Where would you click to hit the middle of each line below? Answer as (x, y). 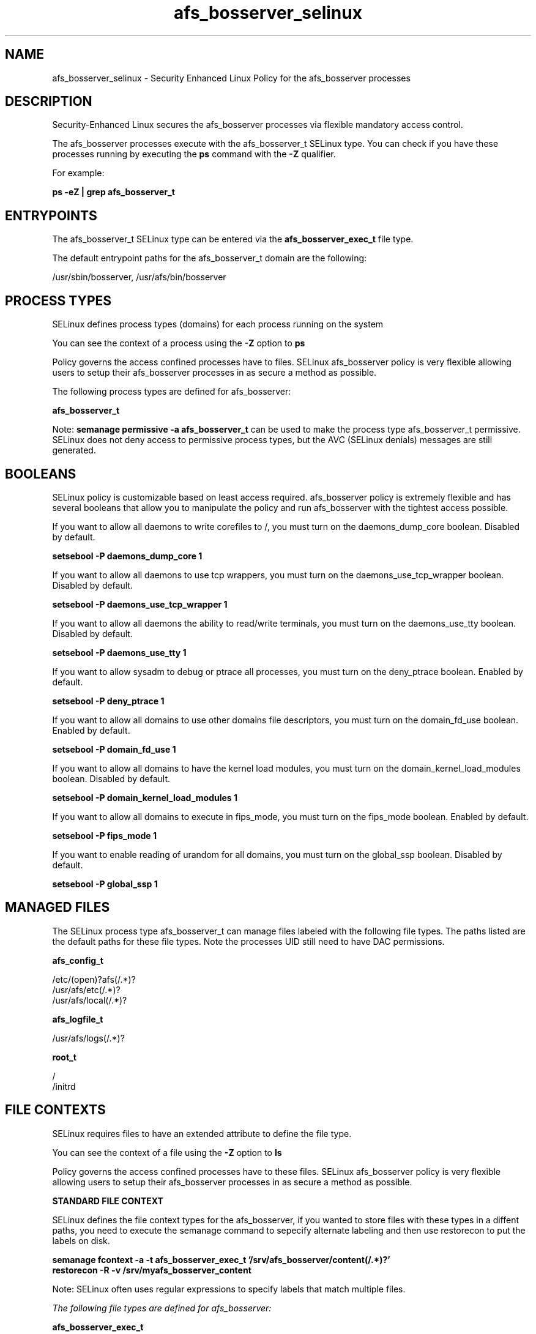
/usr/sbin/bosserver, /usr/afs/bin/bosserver (139, 277)
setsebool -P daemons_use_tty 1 (119, 652)
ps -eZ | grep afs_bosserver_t (114, 192)
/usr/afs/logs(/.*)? (88, 1038)
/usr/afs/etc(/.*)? (86, 989)
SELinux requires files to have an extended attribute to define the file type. (202, 1133)
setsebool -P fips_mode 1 (104, 835)
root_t (64, 1057)
